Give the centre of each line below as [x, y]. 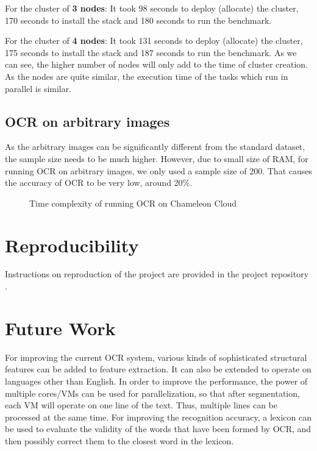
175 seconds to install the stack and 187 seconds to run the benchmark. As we [151, 52]
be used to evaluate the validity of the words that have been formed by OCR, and [158, 429]
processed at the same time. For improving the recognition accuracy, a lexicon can [158, 417]
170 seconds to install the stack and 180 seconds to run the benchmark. [138, 20]
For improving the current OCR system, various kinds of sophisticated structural [156, 357]
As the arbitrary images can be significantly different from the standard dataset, [155, 147]
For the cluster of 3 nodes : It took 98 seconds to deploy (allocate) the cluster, [152, 8]
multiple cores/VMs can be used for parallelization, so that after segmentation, [152, 393]
